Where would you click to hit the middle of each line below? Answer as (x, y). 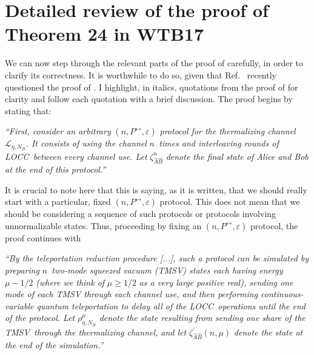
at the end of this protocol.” (55, 169)
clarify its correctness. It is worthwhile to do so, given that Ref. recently (141, 74)
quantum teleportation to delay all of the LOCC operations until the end (171, 305)
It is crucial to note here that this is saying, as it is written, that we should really (156, 189)
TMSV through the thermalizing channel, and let (96, 332)
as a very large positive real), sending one (216, 282)
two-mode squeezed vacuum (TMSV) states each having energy (167, 270)
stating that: (28, 110)
